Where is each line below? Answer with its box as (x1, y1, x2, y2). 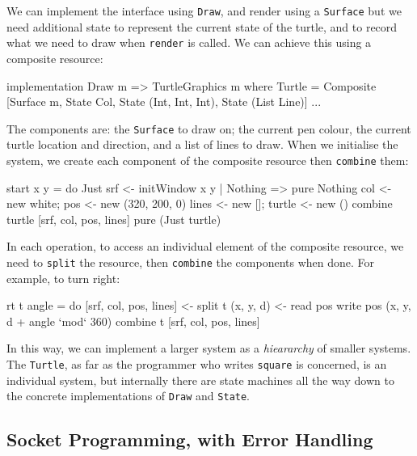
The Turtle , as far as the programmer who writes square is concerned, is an (6, 356, 387, 372)
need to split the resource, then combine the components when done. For (6, 253, 375, 270)
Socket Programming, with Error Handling (6, 427, 373, 452)
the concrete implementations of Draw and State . (6, 387, 251, 404)
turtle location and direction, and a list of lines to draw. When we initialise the (6, 136, 398, 153)
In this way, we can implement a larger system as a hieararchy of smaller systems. (6, 340, 411, 357)
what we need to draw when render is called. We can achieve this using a (6, 34, 372, 51)
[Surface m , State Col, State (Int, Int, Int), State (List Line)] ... (6, 93, 322, 110)
